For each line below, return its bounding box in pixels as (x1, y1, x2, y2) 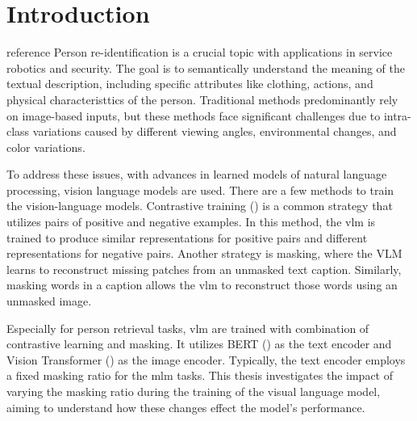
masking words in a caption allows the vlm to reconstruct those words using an (6, 276, 398, 293)
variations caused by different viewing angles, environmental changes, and (32, 123, 397, 140)
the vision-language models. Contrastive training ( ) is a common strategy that (6, 197, 393, 214)
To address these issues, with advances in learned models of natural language (6, 166, 387, 183)
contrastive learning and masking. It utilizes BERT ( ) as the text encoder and (6, 335, 392, 352)
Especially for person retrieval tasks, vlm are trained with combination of (6, 319, 369, 336)
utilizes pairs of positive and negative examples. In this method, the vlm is (6, 213, 376, 230)
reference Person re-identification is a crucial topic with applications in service (6, 44, 393, 61)
